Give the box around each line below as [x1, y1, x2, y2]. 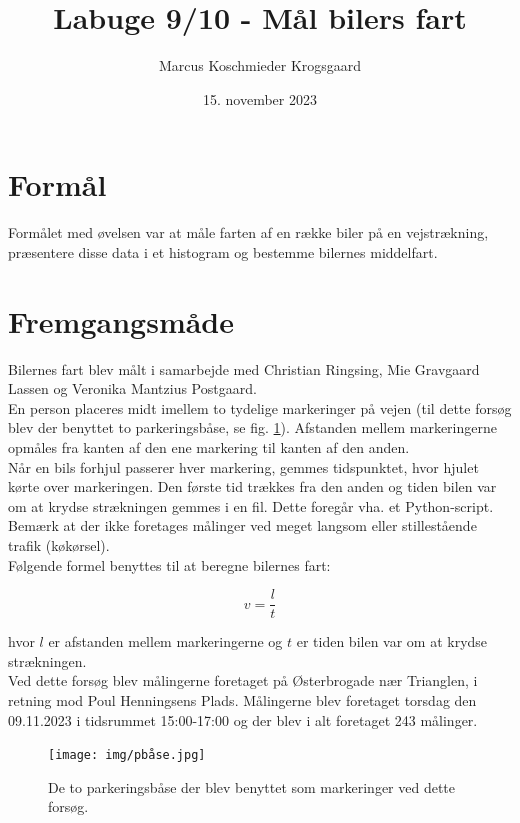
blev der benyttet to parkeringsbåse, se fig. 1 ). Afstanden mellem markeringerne [8, 417, 497, 438]
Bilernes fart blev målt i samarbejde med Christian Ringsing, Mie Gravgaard [8, 358, 480, 379]
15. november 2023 [203, 88, 317, 109]
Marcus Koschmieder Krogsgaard [158, 55, 362, 76]
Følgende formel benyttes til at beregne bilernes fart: [8, 554, 331, 575]
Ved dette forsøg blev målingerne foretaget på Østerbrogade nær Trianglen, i [8, 670, 478, 691]
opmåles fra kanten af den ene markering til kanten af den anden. [8, 436, 410, 457]
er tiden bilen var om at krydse [296, 631, 488, 652]
